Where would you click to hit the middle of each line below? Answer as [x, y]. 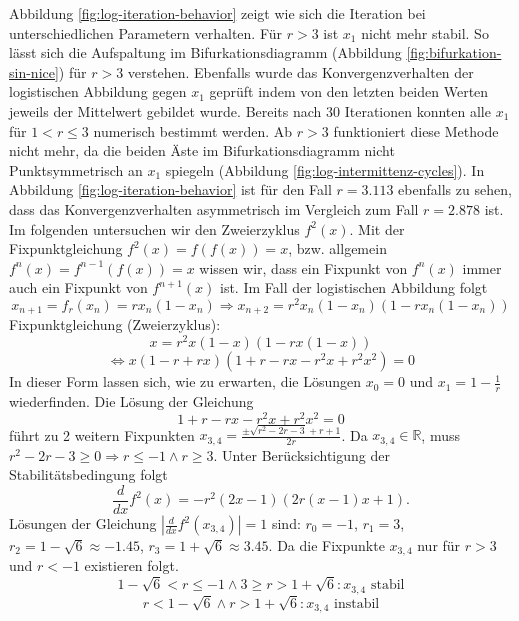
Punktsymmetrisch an [76, 169]
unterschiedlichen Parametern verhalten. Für [145, 32]
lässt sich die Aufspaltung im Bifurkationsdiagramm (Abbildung [205, 52]
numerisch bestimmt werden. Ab [193, 130]
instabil [357, 603]
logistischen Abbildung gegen [98, 91]
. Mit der [377, 228]
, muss [440, 434]
